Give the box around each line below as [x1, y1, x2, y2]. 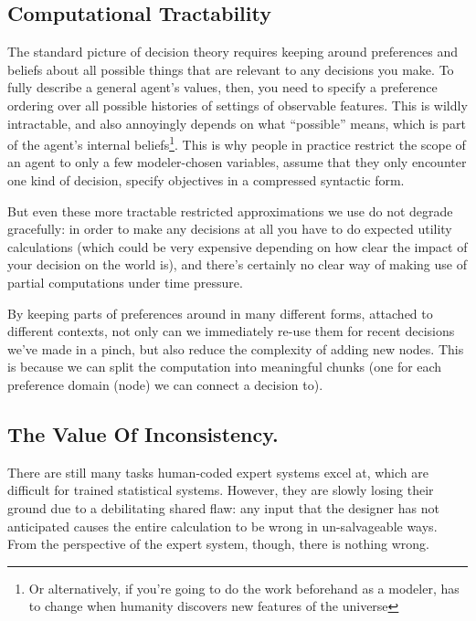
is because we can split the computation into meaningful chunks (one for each [7, 357, 442, 376]
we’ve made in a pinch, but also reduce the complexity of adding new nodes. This [7, 339, 464, 358]
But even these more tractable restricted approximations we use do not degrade [7, 201, 453, 220]
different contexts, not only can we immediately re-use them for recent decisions [7, 321, 455, 341]
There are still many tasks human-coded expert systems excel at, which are [7, 462, 428, 481]
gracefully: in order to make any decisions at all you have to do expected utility [7, 219, 452, 238]
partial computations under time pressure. [7, 272, 243, 291]
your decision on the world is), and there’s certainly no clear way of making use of [7, 255, 467, 274]
